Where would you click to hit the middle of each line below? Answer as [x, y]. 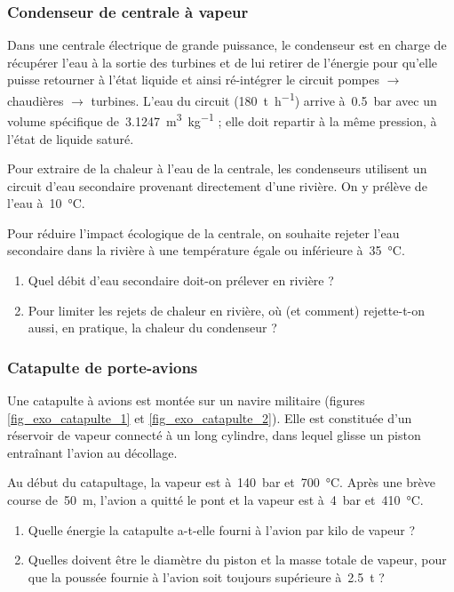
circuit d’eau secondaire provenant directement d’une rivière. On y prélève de [217, 185]
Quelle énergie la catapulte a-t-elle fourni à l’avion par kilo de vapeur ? [222, 529]
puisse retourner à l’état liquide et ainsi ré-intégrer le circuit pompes [194, 80]
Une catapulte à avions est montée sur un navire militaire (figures [186, 400]
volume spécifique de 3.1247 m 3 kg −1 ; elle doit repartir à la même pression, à [222, 120]
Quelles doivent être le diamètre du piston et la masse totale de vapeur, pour [237, 560]
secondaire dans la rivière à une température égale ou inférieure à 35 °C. [206, 250]
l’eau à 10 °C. [46, 203]
